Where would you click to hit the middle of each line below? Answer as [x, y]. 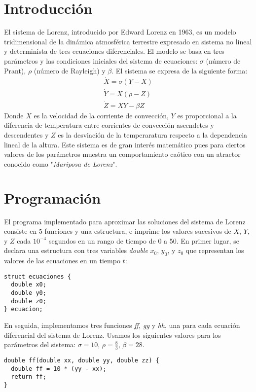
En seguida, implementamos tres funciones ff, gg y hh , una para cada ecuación [122, 325]
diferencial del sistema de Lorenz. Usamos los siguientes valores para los [112, 335]
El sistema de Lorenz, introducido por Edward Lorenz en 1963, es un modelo [120, 32]
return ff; [29, 377]
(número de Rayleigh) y [70, 70]
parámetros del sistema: [40, 344]
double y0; [29, 293]
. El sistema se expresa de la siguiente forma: [180, 70]
